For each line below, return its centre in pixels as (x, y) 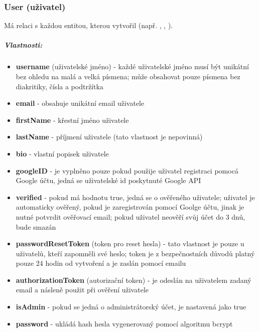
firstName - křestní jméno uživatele (72, 120)
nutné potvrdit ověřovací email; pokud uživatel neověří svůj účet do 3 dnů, (131, 216)
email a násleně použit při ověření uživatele (82, 290)
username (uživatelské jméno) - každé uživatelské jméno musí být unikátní (132, 66)
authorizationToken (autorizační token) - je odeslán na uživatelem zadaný (134, 280)
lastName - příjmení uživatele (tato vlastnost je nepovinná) (109, 137)
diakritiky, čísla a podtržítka (59, 86)
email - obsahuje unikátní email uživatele (80, 103)
